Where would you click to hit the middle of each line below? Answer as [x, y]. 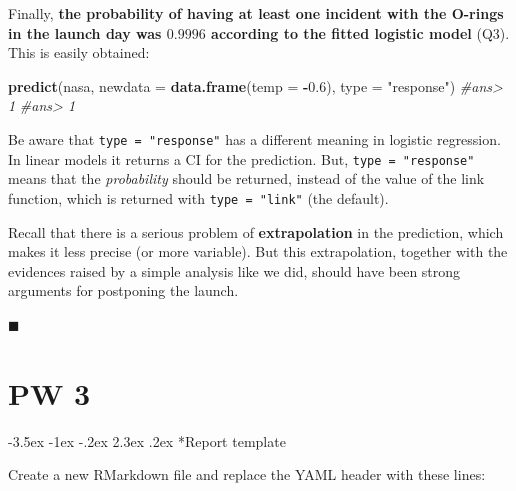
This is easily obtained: [79, 52]
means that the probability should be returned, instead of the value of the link [246, 178]
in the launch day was [85, 32]
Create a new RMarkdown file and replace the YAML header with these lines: [247, 474]
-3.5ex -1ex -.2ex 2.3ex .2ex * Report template [147, 440]
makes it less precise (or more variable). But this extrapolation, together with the [258, 251]
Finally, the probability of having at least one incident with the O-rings [256, 13]
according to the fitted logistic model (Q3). [360, 32]
